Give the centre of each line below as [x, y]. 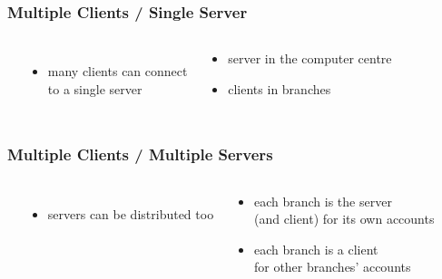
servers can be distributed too [131, 213]
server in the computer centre [310, 58]
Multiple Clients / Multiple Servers [140, 154]
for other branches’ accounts [332, 267]
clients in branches [280, 88]
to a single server [95, 88]
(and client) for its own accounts [344, 219]
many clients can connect [118, 71]
